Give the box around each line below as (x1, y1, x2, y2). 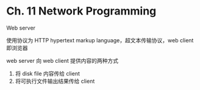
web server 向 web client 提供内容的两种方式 (6, 57, 119, 64)
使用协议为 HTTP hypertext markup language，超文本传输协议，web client (6, 36, 194, 43)
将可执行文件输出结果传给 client (15, 77, 95, 85)
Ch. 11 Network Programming (6, 4, 157, 18)
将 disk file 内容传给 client (15, 69, 80, 77)
